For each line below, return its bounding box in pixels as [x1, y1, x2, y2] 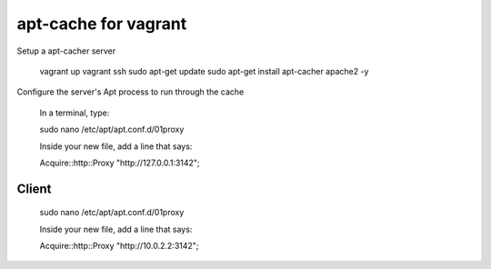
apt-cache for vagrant [16, 14, 187, 34]
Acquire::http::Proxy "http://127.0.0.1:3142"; [39, 157, 200, 168]
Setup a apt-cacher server [16, 45, 116, 56]
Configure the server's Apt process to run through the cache [16, 86, 245, 97]
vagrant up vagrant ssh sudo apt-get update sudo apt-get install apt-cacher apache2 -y [39, 65, 369, 76]
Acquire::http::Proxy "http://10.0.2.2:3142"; [39, 241, 199, 252]
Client [16, 181, 52, 196]
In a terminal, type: [39, 107, 110, 118]
